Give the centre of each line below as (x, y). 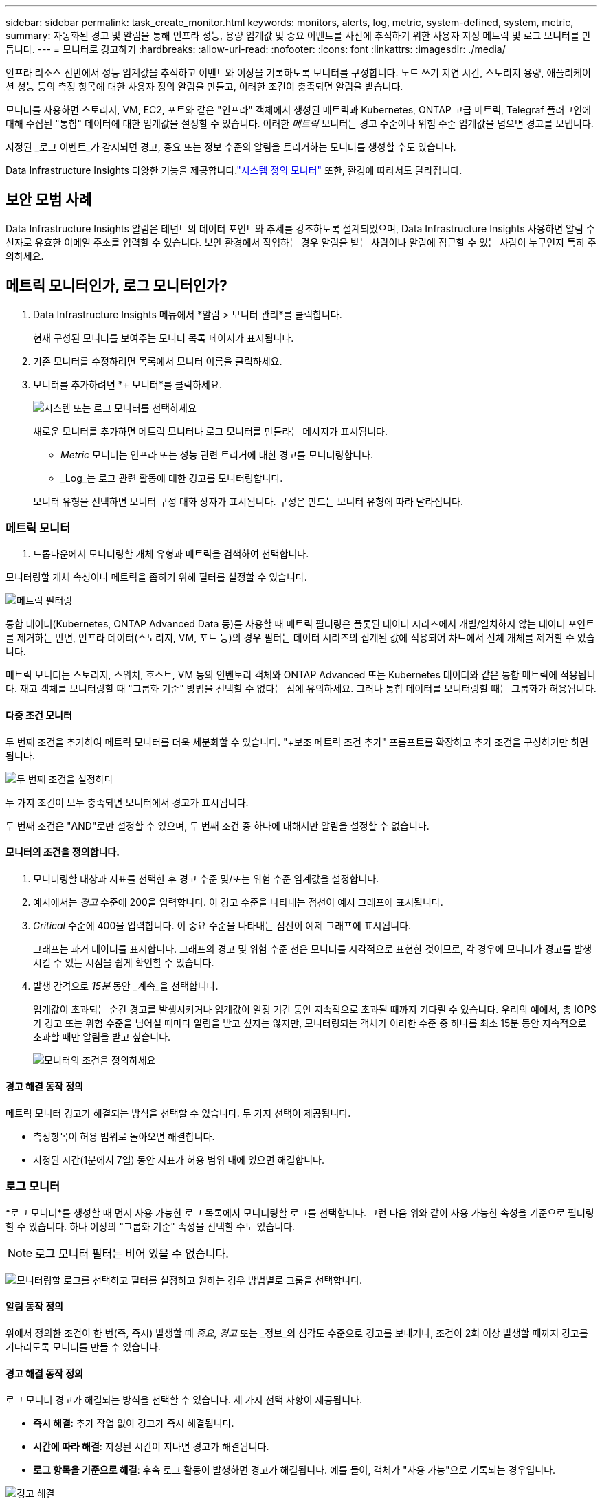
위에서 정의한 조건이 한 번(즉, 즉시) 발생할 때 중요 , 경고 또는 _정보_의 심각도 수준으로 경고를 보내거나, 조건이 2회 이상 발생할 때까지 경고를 (297, 1333)
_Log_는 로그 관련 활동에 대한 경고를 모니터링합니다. (172, 478)
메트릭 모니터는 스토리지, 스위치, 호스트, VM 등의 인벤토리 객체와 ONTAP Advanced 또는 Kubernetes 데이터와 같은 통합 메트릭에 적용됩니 (301, 675)
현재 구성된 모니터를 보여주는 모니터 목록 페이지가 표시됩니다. (164, 337)
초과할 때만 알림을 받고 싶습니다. (102, 1036)
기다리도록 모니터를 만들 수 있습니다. (83, 1347)
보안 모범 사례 (49, 200)
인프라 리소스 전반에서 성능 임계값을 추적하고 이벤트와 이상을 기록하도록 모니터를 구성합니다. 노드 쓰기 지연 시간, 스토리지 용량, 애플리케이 (298, 73)
